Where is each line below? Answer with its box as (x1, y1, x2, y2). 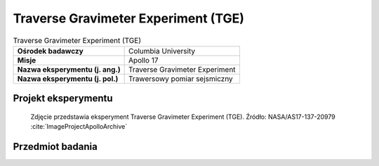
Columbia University (128, 46, 196, 56)
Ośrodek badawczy (17, 46, 84, 56)
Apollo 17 (128, 55, 159, 65)
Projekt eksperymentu (13, 92, 113, 105)
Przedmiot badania (13, 141, 98, 153)
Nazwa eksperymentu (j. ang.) (17, 64, 121, 74)
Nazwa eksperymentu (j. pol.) (17, 74, 119, 84)
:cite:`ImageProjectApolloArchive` (30, 122, 128, 131)
